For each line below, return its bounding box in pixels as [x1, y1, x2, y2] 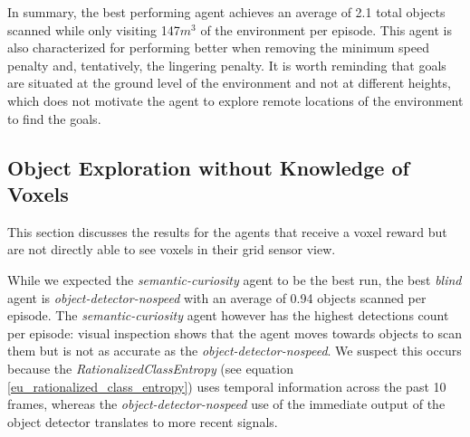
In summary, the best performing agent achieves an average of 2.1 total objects [7, 3, 446, 21]
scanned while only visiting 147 [7, 20, 180, 39]
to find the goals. [7, 109, 101, 128]
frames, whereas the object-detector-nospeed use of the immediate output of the [7, 394, 446, 413]
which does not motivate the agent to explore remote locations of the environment [7, 90, 464, 109]
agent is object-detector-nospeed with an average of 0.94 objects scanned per [7, 288, 427, 307]
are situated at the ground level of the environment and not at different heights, [7, 73, 451, 92]
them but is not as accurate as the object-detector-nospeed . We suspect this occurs [7, 341, 462, 360]
